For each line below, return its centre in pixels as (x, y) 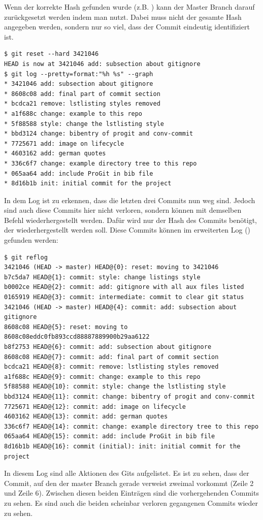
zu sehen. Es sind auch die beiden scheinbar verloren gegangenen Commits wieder (131, 502)
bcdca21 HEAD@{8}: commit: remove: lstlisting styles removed (111, 367)
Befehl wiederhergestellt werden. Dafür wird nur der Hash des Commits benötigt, (130, 220)
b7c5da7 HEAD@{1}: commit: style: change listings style (102, 277)
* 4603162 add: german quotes (55, 154)
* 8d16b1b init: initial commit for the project (88, 184)
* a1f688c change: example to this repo (73, 113)
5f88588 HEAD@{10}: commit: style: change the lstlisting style (115, 387)
